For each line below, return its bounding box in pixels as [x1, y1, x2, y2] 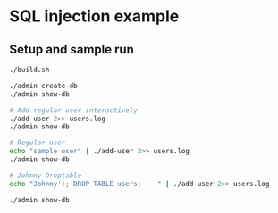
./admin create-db [9, 81, 78, 90]
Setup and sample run [9, 42, 134, 57]
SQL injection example [9, 6, 180, 27]
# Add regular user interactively [9, 105, 139, 115]
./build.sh [9, 65, 50, 74]
